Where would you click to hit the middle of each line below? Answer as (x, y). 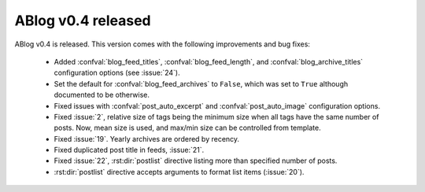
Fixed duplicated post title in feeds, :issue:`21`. (129, 150)
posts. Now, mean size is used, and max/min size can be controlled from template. (188, 128)
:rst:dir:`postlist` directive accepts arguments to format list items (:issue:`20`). (179, 172)
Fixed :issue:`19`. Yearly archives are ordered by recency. (147, 138)
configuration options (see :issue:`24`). (117, 73)
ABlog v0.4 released (83, 20)
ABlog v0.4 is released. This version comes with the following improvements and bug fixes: (163, 44)
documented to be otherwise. (102, 95)
